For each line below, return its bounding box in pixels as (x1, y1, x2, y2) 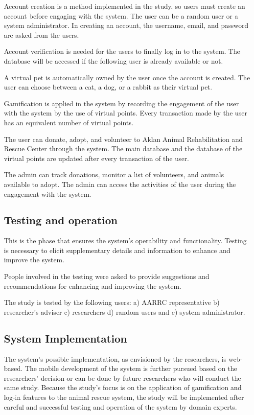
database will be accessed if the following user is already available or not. (4, 55, 223, 66)
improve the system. (4, 254, 65, 265)
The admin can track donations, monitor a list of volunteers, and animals (4, 169, 224, 180)
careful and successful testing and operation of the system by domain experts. (4, 401, 237, 412)
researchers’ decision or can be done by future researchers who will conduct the (4, 372, 241, 383)
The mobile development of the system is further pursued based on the (24, 363, 237, 373)
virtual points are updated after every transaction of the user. (4, 153, 189, 163)
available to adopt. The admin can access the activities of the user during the (4, 179, 236, 189)
